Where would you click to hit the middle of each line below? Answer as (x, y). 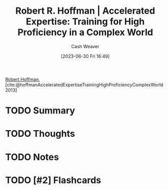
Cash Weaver (85, 46)
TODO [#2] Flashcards (53, 180)
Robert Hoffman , (23, 79)
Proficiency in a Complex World (85, 32)
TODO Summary (40, 111)
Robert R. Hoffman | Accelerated (85, 11)
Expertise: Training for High (85, 22)
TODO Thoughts (40, 134)
